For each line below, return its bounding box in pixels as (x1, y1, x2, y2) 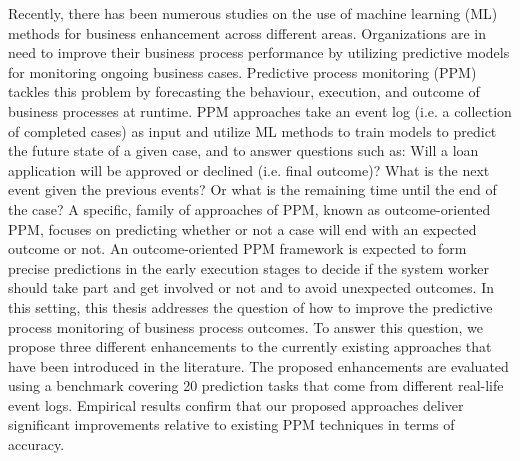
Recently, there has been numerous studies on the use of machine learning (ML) (8, 3, 498, 23)
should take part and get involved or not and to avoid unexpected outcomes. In (8, 277, 494, 298)
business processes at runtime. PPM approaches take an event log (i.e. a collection (8, 100, 512, 121)
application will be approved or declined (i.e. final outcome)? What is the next (8, 159, 490, 180)
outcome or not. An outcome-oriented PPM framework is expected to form (8, 238, 467, 259)
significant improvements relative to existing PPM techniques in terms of (8, 414, 455, 435)
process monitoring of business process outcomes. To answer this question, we (8, 316, 484, 337)
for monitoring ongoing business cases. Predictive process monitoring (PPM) (8, 61, 477, 82)
